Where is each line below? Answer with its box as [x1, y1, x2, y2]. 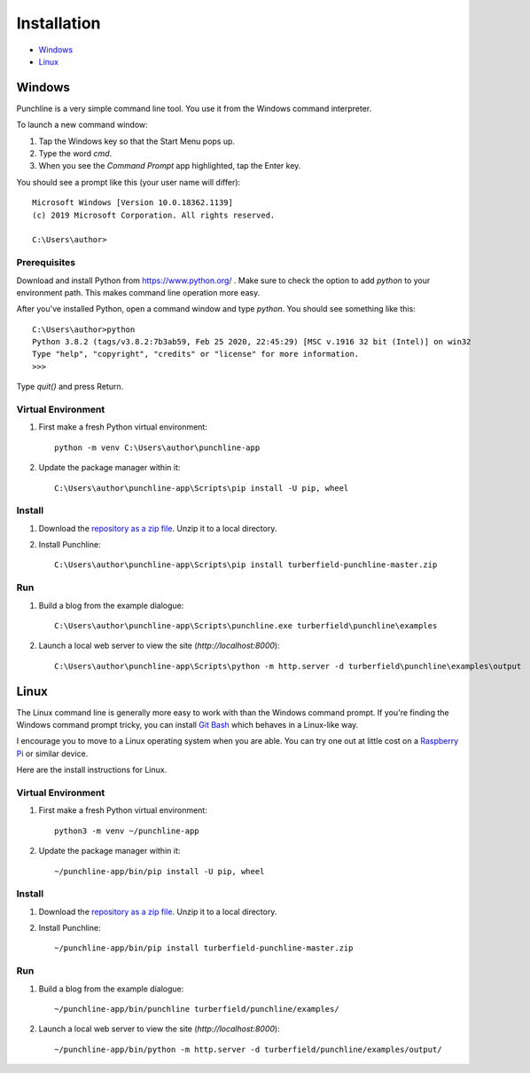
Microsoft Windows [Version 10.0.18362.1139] [32, 198, 234, 208]
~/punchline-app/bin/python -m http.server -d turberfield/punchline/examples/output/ [54, 1044, 442, 1054]
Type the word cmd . [38, 148, 113, 159]
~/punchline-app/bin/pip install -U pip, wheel [54, 866, 265, 876]
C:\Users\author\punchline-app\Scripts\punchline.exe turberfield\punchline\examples [54, 621, 438, 630]
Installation [16, 13, 101, 33]
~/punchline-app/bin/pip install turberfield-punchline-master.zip [54, 943, 354, 953]
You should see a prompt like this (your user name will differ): [16, 177, 241, 187]
